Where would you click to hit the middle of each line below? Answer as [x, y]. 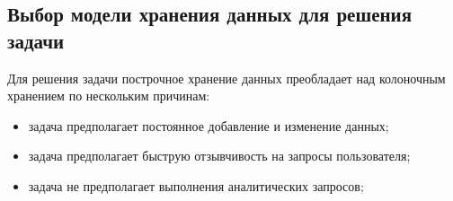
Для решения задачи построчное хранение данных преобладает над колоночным [226, 78]
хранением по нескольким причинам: [109, 96]
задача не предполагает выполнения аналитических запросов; [196, 185]
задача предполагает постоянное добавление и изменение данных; [209, 125]
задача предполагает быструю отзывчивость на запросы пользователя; [219, 156]
